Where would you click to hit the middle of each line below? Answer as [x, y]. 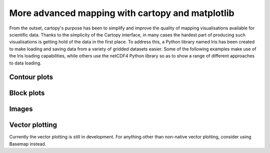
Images [21, 109]
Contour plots [31, 77]
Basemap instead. [28, 144]
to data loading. [25, 63]
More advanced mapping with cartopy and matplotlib [122, 13]
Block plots [27, 93]
